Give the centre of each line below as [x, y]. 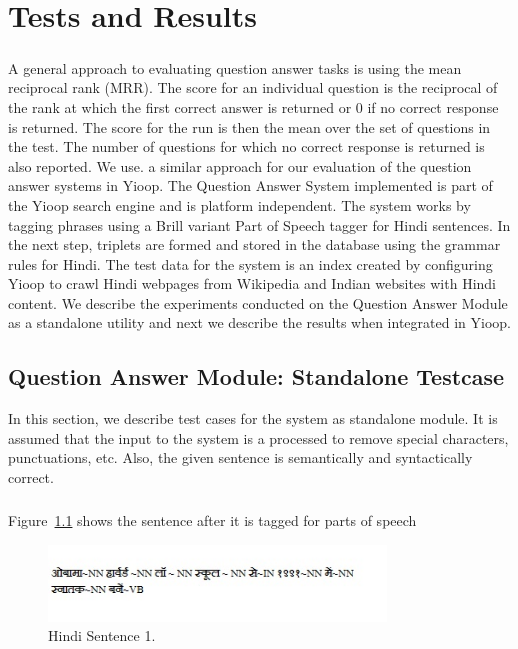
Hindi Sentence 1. [102, 635]
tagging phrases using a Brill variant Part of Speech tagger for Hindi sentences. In [259, 224]
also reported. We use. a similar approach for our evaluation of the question [240, 165]
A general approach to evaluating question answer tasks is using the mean [235, 67]
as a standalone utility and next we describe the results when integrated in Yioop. [259, 322]
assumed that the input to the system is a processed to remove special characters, [258, 437]
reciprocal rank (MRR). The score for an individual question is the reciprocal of [253, 87]
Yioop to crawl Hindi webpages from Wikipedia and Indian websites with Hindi [252, 283]
